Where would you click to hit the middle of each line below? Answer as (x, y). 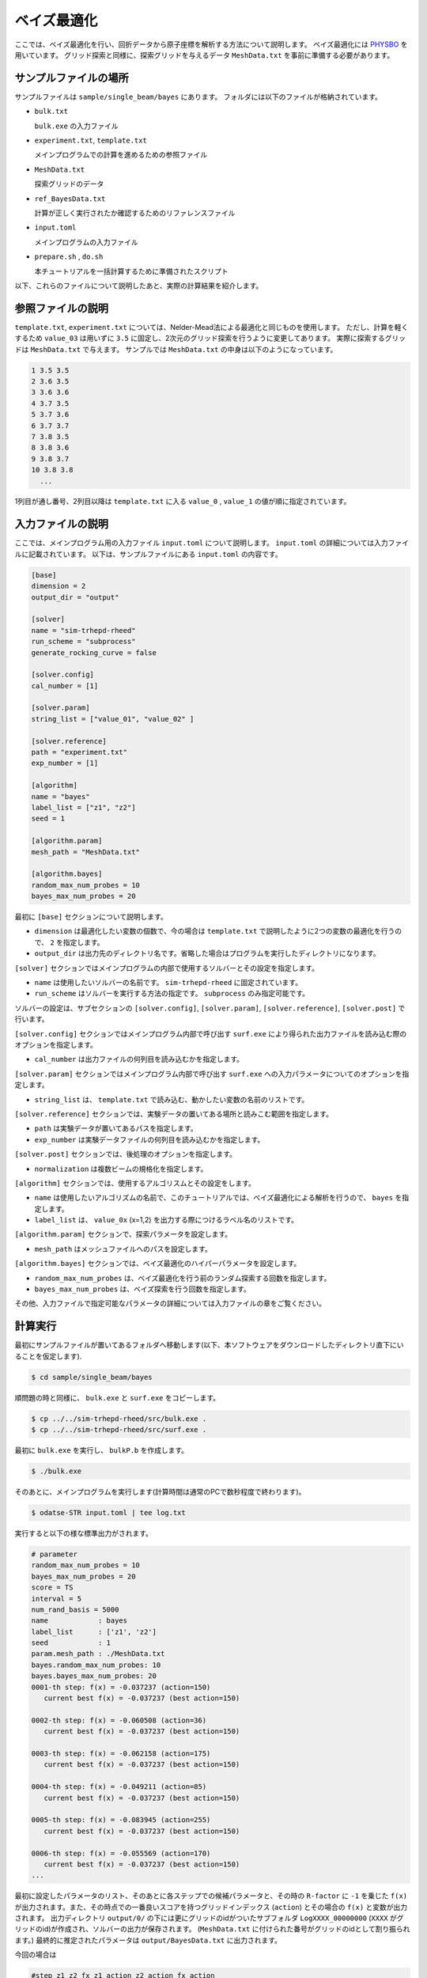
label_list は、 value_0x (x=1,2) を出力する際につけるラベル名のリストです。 (166, 1220)
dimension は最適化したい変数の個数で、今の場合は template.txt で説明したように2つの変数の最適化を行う (215, 931)
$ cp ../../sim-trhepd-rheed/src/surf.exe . (119, 1430)
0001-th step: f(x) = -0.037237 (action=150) (121, 1687)
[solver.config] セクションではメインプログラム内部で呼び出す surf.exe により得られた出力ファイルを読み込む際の (211, 1033)
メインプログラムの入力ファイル (86, 242)
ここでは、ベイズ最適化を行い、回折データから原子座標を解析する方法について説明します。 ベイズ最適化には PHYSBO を (211, 44)
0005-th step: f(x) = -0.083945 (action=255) (121, 1820)
